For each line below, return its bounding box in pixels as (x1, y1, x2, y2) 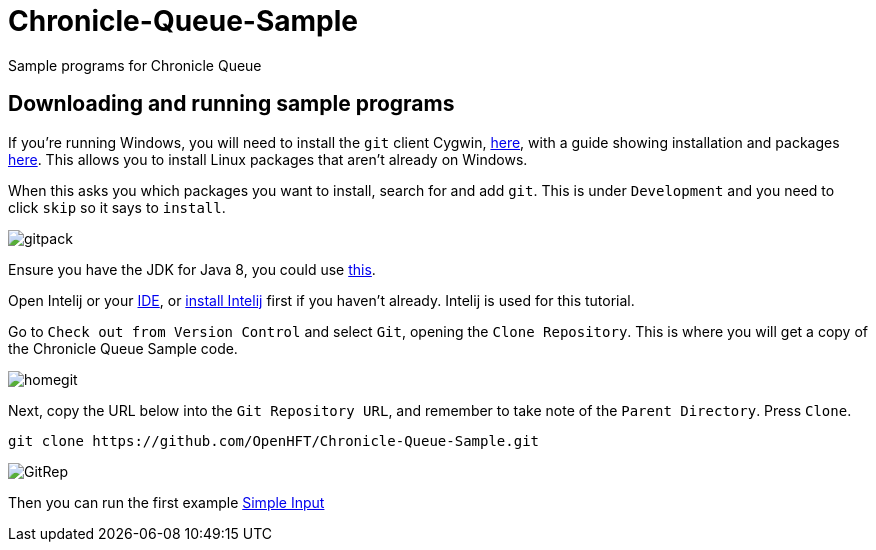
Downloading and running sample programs (8, 91, 455, 117)
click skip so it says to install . (8, 198, 226, 216)
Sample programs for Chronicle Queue (8, 56, 262, 74)
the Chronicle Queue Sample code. (8, 339, 238, 357)
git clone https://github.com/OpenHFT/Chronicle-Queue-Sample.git (8, 432, 540, 449)
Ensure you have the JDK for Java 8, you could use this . (8, 260, 376, 278)
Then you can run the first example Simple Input (8, 493, 325, 511)
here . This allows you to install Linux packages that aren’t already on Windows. (8, 150, 528, 168)
